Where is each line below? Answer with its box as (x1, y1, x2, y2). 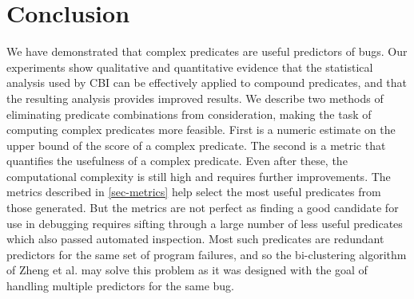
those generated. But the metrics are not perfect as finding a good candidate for (6, 199, 399, 216)
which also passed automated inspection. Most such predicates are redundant (6, 230, 384, 247)
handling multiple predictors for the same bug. (6, 277, 234, 294)
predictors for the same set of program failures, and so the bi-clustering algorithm (6, 246, 407, 262)
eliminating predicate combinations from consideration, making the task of (6, 105, 372, 122)
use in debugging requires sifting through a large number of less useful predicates (6, 214, 403, 231)
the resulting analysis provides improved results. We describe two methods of (6, 89, 384, 106)
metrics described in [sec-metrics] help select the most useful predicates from (6, 183, 381, 200)
